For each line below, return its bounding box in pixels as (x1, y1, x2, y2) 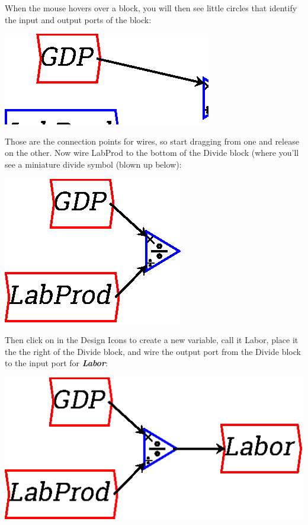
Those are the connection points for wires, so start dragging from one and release (5, 135, 299, 147)
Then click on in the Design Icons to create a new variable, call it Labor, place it (5, 334, 299, 346)
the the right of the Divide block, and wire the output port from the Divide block (5, 345, 301, 357)
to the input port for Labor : (5, 357, 108, 369)
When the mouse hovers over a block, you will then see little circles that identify (5, 2, 297, 14)
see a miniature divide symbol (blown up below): (5, 158, 182, 170)
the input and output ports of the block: (5, 13, 152, 25)
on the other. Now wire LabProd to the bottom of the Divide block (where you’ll (5, 146, 299, 159)
